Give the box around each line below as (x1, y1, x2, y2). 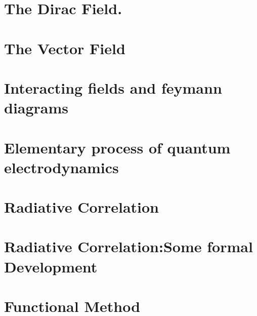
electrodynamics (4, 156, 119, 177)
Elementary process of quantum (4, 137, 231, 157)
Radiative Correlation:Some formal (4, 236, 253, 257)
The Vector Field (4, 37, 125, 58)
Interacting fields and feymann (4, 77, 222, 98)
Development (4, 256, 98, 276)
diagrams (4, 97, 69, 118)
